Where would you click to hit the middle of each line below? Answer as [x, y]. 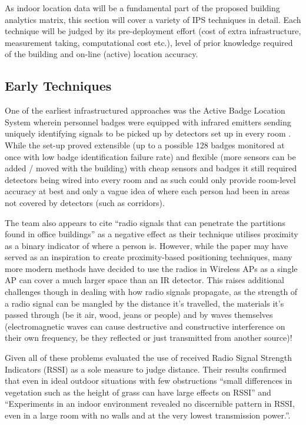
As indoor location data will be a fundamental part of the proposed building [142, 8]
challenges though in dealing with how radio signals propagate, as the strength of [151, 292]
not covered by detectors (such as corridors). [85, 202]
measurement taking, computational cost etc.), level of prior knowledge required [149, 42]
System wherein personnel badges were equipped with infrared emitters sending [148, 122]
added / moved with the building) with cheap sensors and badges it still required [151, 168]
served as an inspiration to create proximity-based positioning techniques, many [149, 257]
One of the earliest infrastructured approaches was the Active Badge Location [145, 110]
